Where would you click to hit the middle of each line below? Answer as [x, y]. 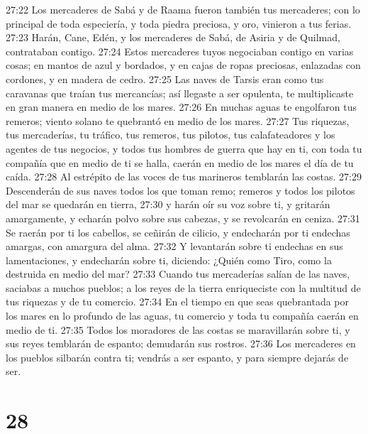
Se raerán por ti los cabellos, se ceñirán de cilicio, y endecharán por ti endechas [178, 232]
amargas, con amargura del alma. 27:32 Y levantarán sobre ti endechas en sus [174, 246]
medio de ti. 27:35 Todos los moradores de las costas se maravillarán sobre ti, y [178, 329]
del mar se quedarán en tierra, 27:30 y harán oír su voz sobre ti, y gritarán [168, 204]
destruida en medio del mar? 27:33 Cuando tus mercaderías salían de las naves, [178, 274]
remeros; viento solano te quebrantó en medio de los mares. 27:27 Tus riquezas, [178, 120]
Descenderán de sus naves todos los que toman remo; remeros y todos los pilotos [180, 190]
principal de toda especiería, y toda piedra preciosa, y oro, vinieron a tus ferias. [179, 23]
